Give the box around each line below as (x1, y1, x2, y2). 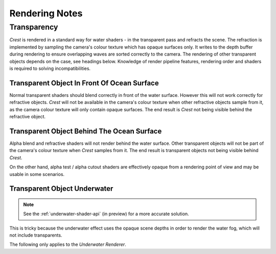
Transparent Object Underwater (9, 184, 113, 193)
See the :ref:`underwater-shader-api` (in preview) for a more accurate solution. (23, 211, 189, 217)
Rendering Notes (9, 8, 83, 19)
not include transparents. (9, 232, 62, 238)
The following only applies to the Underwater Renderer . (9, 241, 126, 247)
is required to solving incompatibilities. (9, 65, 91, 71)
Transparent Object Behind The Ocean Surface (9, 126, 162, 135)
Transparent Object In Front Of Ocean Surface (9, 79, 159, 87)
